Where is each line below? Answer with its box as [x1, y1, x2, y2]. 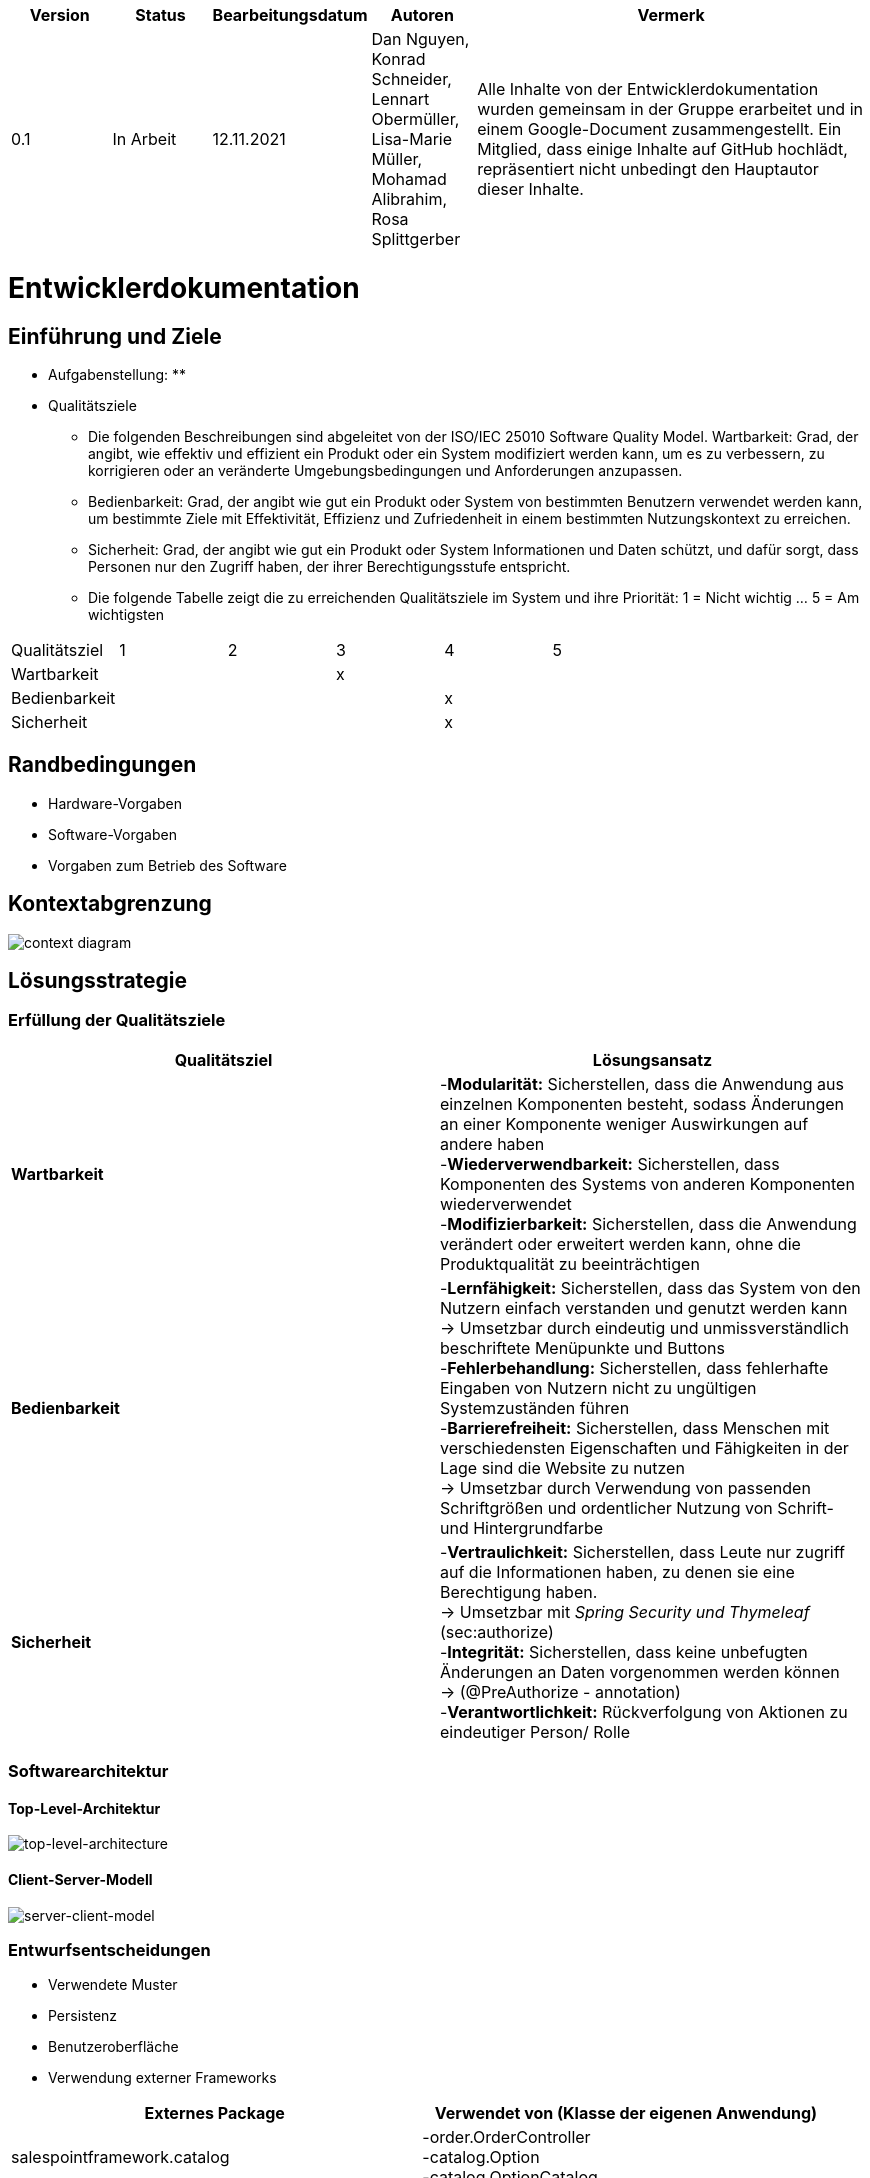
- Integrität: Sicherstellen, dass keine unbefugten [440, 1641, 808, 1662]
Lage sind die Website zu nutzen [440, 1457, 685, 1478]
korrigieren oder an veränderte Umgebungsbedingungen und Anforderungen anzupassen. [88, 461, 683, 479]
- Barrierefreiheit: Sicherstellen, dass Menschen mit [440, 1417, 830, 1438]
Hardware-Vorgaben [48, 794, 182, 812]
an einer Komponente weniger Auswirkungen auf [440, 1113, 809, 1134]
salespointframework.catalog [11, 2147, 230, 2168]
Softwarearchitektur [8, 1761, 169, 1782]
